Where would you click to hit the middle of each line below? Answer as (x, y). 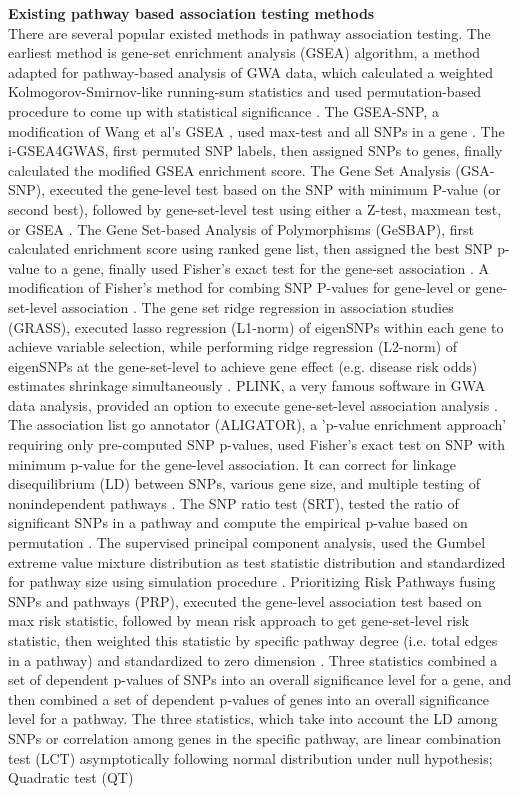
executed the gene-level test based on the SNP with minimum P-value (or (275, 189)
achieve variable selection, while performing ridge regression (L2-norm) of (233, 346)
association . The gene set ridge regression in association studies (257, 306)
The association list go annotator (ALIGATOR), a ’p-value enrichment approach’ (257, 424)
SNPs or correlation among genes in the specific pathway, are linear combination (254, 737)
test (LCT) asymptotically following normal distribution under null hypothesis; (250, 757)
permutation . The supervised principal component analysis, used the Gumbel (247, 542)
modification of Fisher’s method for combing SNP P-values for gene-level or (239, 287)
